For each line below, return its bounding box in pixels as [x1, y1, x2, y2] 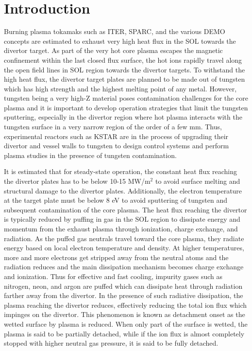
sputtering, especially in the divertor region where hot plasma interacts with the [4, 112, 242, 122]
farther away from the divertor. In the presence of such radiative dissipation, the [4, 290, 243, 300]
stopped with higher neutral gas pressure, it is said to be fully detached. [4, 338, 218, 348]
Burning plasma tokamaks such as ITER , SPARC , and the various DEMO [4, 26, 225, 36]
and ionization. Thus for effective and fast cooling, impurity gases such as [4, 271, 223, 281]
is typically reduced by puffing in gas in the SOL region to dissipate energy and [4, 214, 240, 224]
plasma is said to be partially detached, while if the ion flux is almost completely [4, 328, 245, 338]
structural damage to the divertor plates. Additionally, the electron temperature [4, 185, 242, 195]
